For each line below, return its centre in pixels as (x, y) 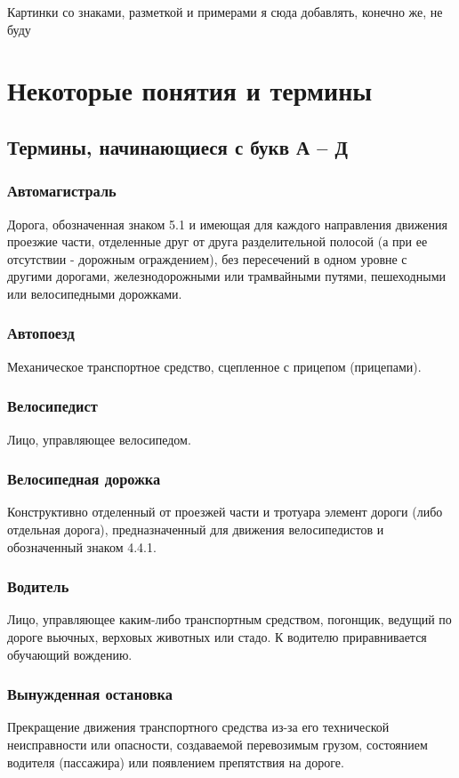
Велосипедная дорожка (84, 479)
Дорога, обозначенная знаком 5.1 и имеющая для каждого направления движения (227, 224)
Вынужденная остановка (90, 694)
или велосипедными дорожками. (95, 293)
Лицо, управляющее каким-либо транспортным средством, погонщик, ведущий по (229, 619)
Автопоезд (41, 333)
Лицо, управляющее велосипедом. (99, 439)
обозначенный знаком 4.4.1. (82, 546)
